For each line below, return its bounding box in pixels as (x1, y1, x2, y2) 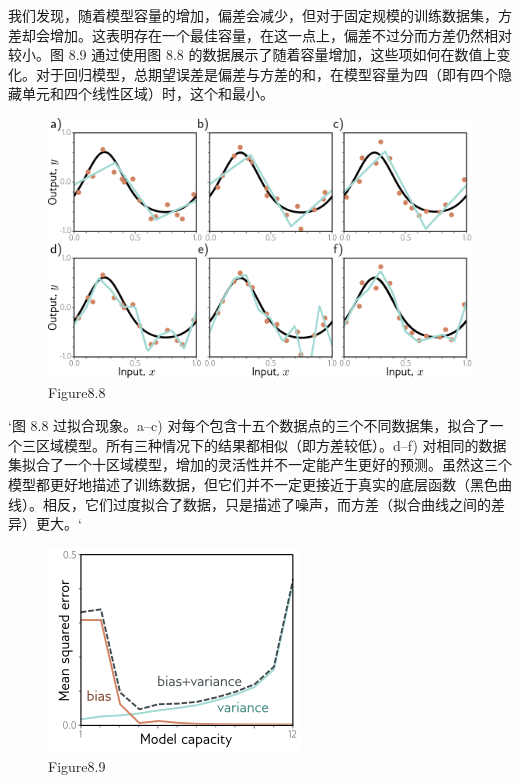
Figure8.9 (48, 756, 106, 777)
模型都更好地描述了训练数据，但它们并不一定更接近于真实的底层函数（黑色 (8, 474, 498, 495)
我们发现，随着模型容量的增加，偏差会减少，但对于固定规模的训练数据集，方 (8, 5, 512, 25)
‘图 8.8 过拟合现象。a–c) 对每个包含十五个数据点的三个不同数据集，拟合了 (8, 415, 490, 436)
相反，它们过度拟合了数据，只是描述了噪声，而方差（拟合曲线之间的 (42, 493, 491, 514)
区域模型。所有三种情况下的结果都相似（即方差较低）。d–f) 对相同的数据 (35, 434, 507, 455)
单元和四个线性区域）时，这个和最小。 (21, 83, 274, 104)
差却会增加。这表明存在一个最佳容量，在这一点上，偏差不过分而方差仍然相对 (8, 24, 512, 45)
